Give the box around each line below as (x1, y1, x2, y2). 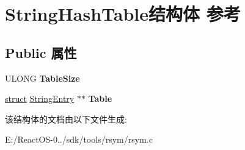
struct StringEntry (5, 92, 75, 105)
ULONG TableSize (5, 71, 80, 84)
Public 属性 (5, 43, 77, 62)
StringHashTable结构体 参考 (5, 1, 241, 26)
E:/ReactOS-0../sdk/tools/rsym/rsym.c (5, 133, 153, 146)
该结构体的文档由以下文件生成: (5, 112, 127, 125)
